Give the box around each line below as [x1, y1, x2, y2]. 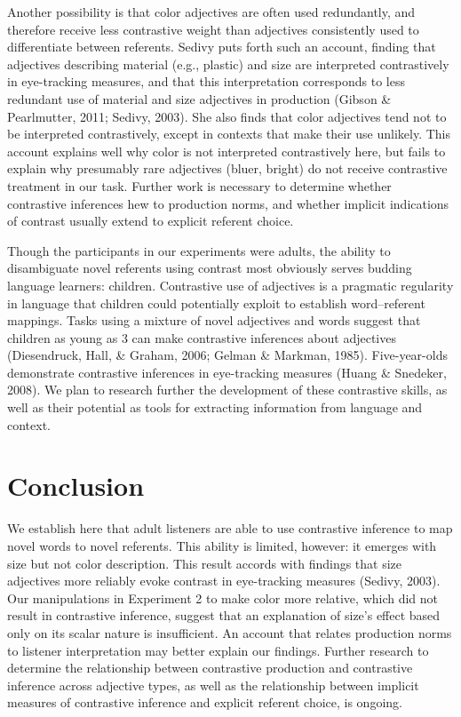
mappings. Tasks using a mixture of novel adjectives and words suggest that [7, 311, 421, 330]
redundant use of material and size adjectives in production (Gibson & [7, 89, 392, 108]
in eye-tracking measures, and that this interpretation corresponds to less [7, 72, 405, 91]
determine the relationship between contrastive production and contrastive [7, 658, 413, 677]
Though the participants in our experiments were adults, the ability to [7, 241, 391, 259]
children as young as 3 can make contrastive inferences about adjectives [7, 328, 396, 347]
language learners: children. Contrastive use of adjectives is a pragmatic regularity [7, 275, 454, 294]
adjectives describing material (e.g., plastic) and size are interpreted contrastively [7, 54, 449, 73]
